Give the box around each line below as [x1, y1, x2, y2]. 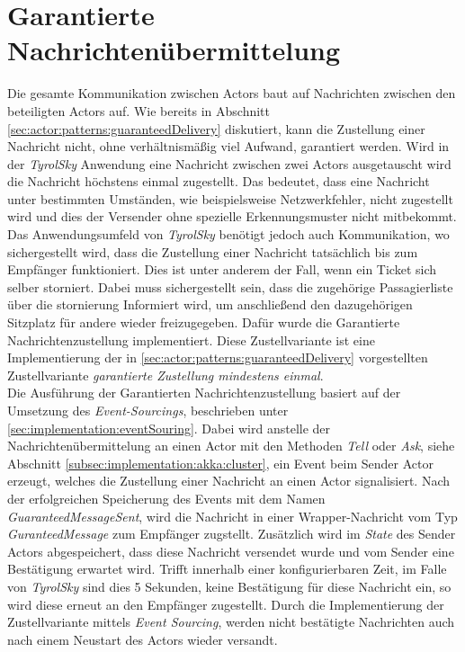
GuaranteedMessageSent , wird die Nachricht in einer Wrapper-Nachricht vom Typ [7, 506, 458, 525]
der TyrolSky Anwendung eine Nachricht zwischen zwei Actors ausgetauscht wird [7, 154, 452, 173]
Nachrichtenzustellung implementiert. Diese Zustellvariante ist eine [7, 330, 375, 349]
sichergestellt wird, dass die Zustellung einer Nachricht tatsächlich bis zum [7, 242, 418, 261]
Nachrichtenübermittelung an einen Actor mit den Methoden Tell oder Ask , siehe [7, 436, 455, 455]
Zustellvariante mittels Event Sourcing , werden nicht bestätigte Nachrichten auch [7, 612, 455, 631]
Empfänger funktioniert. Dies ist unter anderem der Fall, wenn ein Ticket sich [7, 260, 437, 279]
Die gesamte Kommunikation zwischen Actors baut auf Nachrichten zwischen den [7, 84, 456, 103]
